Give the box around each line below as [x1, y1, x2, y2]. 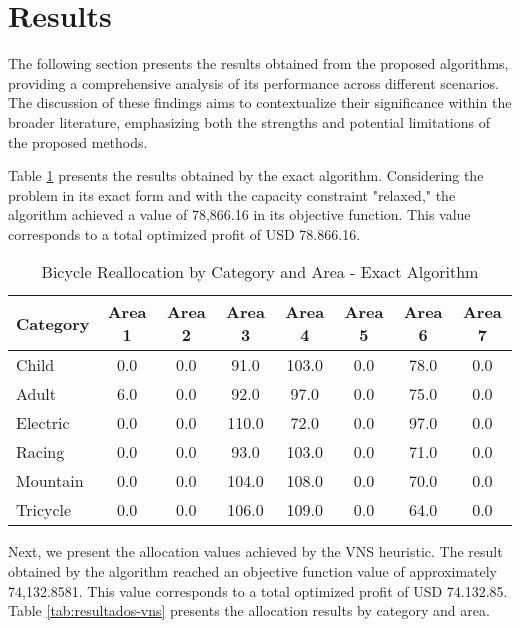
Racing [16, 440, 65, 464]
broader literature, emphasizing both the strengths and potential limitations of [8, 111, 491, 132]
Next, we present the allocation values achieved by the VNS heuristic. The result [8, 541, 503, 562]
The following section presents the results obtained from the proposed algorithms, [8, 53, 509, 74]
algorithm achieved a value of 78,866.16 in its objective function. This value [8, 204, 471, 225]
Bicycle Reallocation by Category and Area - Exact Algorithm [41, 260, 479, 284]
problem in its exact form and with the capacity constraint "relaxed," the [8, 184, 456, 205]
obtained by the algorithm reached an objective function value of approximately [8, 561, 497, 582]
